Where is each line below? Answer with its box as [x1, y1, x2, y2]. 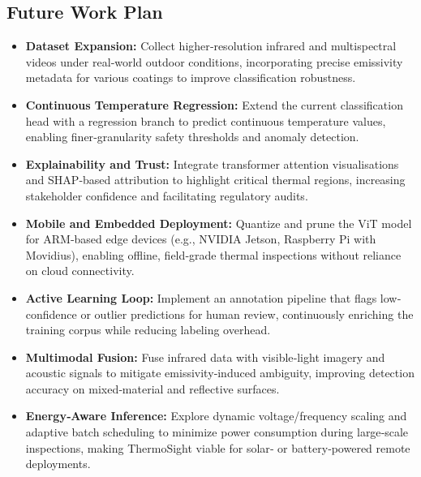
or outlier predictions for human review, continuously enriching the [80, 305, 414, 322]
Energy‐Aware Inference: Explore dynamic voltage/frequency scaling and [25, 407, 407, 424]
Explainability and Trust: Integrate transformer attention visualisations [25, 155, 399, 172]
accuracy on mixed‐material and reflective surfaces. [25, 380, 280, 397]
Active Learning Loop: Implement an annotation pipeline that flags [25, 289, 377, 306]
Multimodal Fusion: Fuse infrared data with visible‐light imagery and [25, 348, 385, 365]
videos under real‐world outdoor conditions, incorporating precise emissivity [25, 53, 403, 70]
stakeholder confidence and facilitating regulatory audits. [25, 187, 308, 204]
